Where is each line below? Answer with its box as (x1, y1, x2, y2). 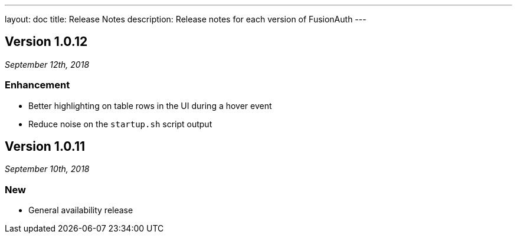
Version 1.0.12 (5, 34, 88, 49)
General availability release (28, 205, 133, 216)
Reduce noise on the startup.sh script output (28, 118, 212, 129)
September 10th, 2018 (5, 164, 90, 174)
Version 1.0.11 (5, 139, 86, 154)
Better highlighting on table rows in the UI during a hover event (28, 100, 272, 111)
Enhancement (5, 79, 70, 91)
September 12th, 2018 (5, 59, 90, 70)
